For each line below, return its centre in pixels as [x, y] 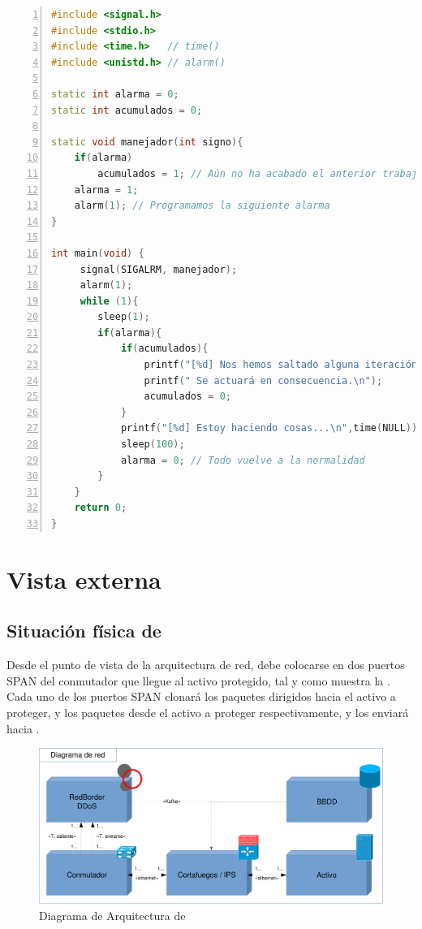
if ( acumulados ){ [164, 349]
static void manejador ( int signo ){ [147, 142]
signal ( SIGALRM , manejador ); [159, 269]
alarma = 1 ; [106, 190]
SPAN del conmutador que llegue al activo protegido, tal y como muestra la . [198, 680]
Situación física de [84, 631]
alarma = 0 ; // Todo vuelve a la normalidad [243, 460]
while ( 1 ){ [109, 301]
